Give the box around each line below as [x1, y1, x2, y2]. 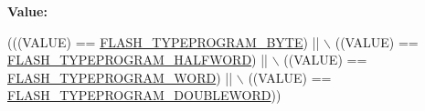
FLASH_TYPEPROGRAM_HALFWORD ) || [7, 50, 269, 69]
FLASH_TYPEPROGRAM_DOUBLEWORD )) [7, 86, 282, 105]
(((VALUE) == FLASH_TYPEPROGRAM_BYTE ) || [7, 32, 320, 51]
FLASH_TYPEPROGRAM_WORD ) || [7, 67, 233, 86]
